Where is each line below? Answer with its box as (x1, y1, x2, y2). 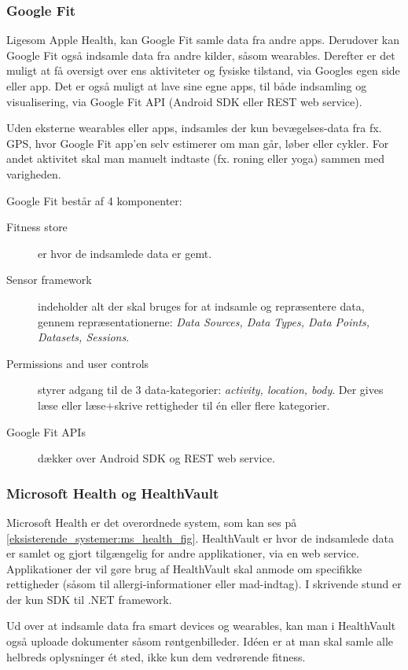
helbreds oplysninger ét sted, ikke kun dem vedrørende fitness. (6, 648, 306, 664)
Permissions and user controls (6, 355, 149, 371)
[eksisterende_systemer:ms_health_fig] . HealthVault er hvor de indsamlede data (6, 529, 394, 546)
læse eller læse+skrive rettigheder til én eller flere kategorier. (38, 396, 330, 413)
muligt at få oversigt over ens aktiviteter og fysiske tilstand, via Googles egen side (6, 62, 400, 79)
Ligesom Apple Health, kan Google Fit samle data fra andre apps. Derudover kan (6, 31, 400, 48)
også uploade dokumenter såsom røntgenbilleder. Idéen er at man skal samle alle (6, 633, 394, 650)
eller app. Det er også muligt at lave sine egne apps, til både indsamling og (6, 78, 367, 94)
